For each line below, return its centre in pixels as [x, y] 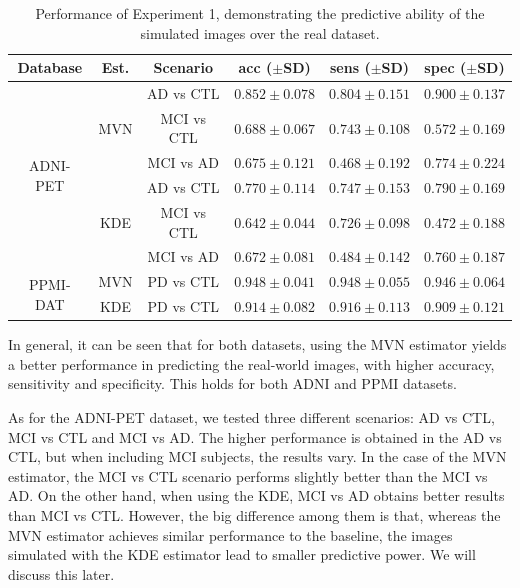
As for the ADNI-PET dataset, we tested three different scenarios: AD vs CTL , [251, 417]
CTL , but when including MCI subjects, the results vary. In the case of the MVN [257, 456]
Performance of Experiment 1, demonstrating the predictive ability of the [260, 13]
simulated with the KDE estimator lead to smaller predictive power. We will [242, 554]
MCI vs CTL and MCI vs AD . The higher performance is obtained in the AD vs [255, 436]
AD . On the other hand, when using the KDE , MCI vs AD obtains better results [256, 495]
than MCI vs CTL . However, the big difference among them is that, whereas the [254, 514]
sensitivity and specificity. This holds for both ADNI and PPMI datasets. [232, 383]
